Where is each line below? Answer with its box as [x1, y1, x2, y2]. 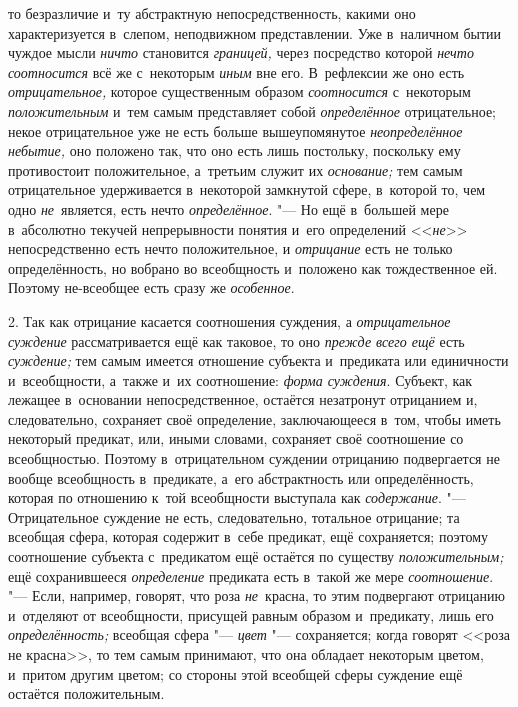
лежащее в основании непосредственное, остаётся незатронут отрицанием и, [8, 389, 478, 410]
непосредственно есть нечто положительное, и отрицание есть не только [8, 238, 453, 259]
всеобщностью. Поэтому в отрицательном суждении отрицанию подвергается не [8, 448, 500, 469]
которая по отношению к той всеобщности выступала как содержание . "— [8, 487, 466, 508]
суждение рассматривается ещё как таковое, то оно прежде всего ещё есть [8, 330, 465, 351]
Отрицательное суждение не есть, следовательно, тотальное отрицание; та [8, 506, 460, 527]
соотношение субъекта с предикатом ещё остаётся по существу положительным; [8, 546, 504, 567]
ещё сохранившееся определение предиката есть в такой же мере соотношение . [8, 565, 494, 586]
